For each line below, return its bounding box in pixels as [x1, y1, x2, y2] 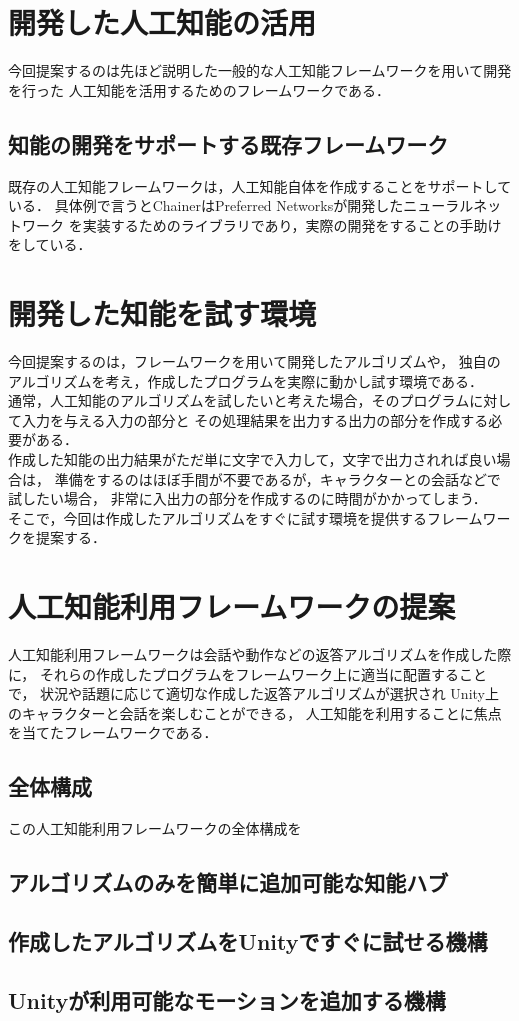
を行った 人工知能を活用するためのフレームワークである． [8, 79, 391, 100]
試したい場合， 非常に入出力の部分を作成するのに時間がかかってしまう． [8, 488, 487, 509]
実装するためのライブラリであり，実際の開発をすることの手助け [82, 214, 502, 235]
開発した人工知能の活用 [8, 2, 317, 43]
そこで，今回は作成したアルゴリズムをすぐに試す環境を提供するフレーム [8, 507, 483, 528]
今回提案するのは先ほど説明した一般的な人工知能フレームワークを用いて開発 [8, 60, 512, 81]
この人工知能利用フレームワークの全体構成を [8, 818, 302, 839]
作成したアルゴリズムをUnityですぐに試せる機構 [8, 926, 488, 957]
